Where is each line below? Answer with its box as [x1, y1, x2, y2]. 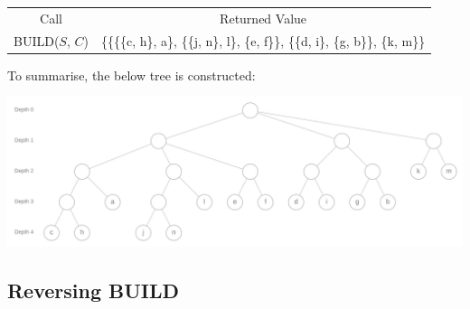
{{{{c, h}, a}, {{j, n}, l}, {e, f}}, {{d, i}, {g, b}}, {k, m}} [100, 31, 426, 50]
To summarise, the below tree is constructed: [7, 65, 256, 84]
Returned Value [220, 8, 307, 27]
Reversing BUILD [7, 276, 180, 304]
